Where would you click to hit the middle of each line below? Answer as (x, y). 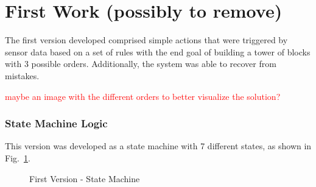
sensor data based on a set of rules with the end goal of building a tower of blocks (158, 51)
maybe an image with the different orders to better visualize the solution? (143, 96)
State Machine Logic (56, 123)
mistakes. (22, 75)
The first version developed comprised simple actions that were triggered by (146, 40)
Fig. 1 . (18, 157)
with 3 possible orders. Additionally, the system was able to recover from (141, 64)
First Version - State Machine (85, 178)
